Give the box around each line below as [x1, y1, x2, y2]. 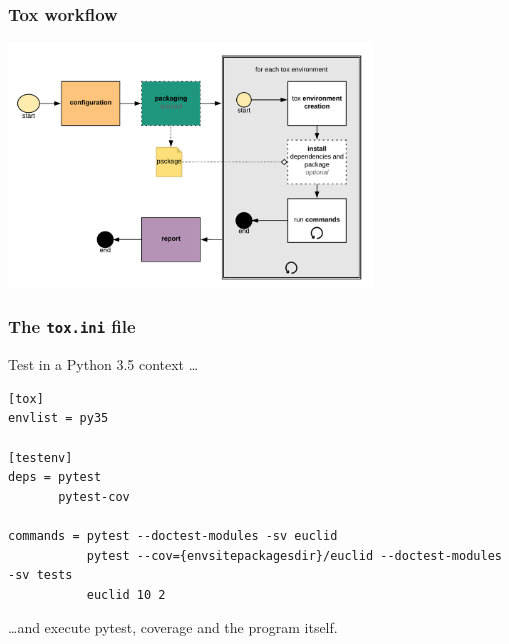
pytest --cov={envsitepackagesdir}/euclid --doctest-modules [86, 548, 502, 563]
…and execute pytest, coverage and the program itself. [8, 617, 338, 638]
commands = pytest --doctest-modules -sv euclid [8, 529, 338, 543]
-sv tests [8, 568, 73, 583]
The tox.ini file [8, 314, 136, 339]
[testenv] [8, 450, 73, 465]
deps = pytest [8, 470, 102, 485]
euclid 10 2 [86, 587, 166, 602]
